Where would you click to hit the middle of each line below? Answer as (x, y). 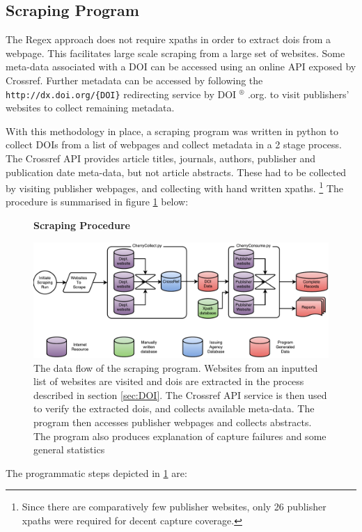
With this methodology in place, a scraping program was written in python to (172, 131)
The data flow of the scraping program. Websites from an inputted (176, 367)
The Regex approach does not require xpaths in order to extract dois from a (168, 39)
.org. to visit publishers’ (298, 94)
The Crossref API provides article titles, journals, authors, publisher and (161, 158)
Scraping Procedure (82, 225)
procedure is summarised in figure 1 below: (97, 202)
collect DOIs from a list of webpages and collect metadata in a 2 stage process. (174, 144)
